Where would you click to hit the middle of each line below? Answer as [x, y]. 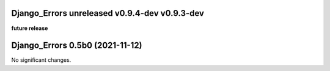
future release [30, 28]
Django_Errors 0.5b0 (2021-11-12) [77, 46]
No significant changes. [41, 60]
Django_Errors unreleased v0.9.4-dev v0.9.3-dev [108, 13]
